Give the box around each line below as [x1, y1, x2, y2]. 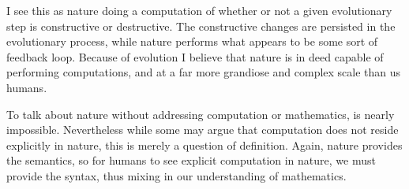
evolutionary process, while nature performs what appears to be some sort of [6, 33, 378, 50]
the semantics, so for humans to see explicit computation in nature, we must [6, 152, 376, 169]
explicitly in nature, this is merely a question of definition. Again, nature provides [6, 136, 403, 153]
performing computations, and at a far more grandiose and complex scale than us [6, 64, 401, 80]
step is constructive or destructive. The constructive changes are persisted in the [6, 17, 396, 34]
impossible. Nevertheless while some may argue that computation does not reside [6, 121, 399, 138]
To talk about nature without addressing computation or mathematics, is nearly [6, 106, 395, 122]
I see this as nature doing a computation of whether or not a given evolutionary [6, 2, 392, 18]
